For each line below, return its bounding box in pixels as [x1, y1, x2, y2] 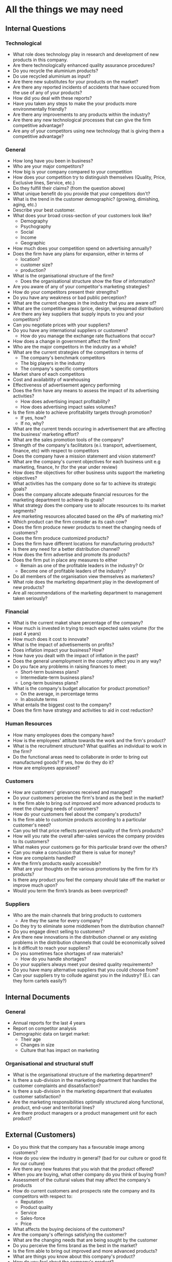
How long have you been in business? [12, 158, 93, 164]
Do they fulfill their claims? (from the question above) [12, 185, 126, 191]
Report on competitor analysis [12, 1025, 77, 1031]
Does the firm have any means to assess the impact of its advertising [12, 388, 159, 394]
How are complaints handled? [12, 855, 76, 861]
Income [20, 234, 37, 240]
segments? [12, 508, 36, 514]
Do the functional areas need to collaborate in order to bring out [12, 753, 148, 760]
